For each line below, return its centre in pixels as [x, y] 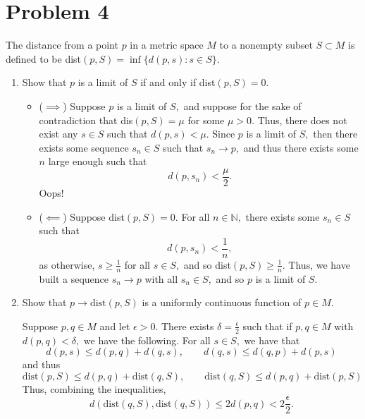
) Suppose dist [94, 216]
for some [206, 120]
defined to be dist [44, 58]
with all [161, 278]
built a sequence [74, 278]
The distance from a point [62, 45]
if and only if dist [178, 82]
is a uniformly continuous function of [222, 302]
